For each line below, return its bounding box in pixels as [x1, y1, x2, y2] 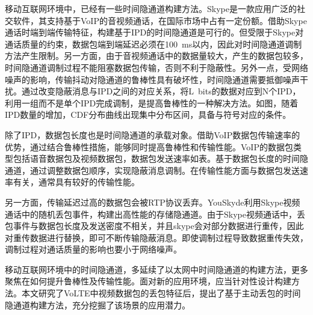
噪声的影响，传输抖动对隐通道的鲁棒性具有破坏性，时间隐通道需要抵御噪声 [5, 73, 300, 85]
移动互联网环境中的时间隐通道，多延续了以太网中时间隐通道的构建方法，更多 [5, 263, 308, 275]
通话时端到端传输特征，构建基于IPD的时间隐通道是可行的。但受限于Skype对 [5, 26, 304, 38]
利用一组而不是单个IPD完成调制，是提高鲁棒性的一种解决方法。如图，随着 [5, 96, 299, 109]
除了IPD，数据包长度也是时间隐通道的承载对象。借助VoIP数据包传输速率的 [5, 128, 300, 141]
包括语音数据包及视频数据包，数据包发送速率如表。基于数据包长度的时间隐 [13, 152, 308, 165]
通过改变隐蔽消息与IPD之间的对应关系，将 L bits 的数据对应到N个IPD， [21, 85, 301, 97]
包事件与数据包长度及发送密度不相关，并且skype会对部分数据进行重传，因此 [5, 219, 304, 232]
